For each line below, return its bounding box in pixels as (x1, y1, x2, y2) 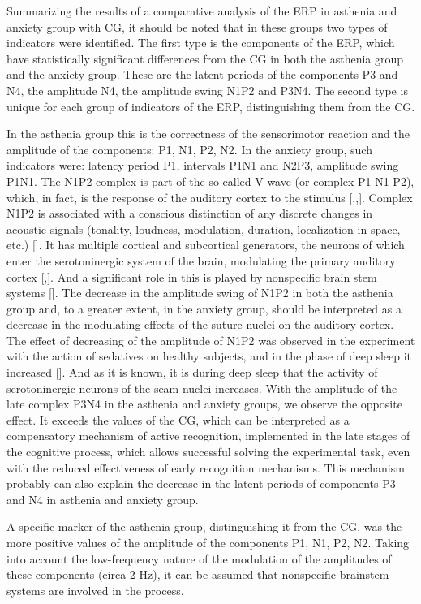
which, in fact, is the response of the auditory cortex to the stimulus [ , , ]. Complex (6, 188, 413, 205)
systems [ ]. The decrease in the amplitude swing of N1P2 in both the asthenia (6, 284, 393, 301)
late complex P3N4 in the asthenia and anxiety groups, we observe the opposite (6, 395, 402, 412)
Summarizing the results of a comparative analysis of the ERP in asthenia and (6, 2, 397, 19)
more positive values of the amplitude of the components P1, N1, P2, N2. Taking (6, 534, 410, 550)
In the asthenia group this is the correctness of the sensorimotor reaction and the (6, 125, 410, 142)
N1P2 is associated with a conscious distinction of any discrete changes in (6, 205, 373, 222)
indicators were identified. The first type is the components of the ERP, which (6, 34, 395, 51)
